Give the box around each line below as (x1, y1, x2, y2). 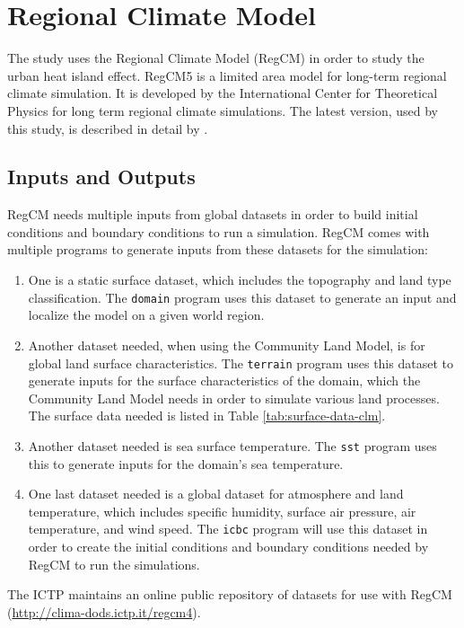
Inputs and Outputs (7, 163, 196, 190)
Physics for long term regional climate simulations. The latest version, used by (7, 101, 438, 119)
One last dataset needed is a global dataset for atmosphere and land (28, 484, 404, 503)
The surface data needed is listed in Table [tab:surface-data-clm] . (28, 406, 386, 425)
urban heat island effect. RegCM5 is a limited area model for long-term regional (7, 66, 447, 84)
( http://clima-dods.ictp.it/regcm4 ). (7, 602, 201, 621)
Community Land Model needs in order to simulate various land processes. (28, 388, 440, 407)
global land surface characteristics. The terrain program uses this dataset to (28, 353, 453, 372)
